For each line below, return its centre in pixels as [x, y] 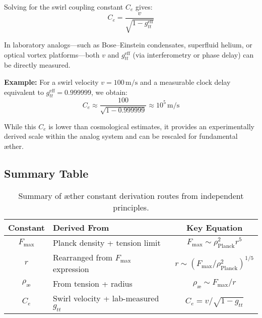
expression [71, 269]
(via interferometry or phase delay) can [193, 54]
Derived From [81, 227]
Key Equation [214, 227]
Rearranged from [83, 257]
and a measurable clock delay [185, 82]
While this [20, 126]
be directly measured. [37, 65]
